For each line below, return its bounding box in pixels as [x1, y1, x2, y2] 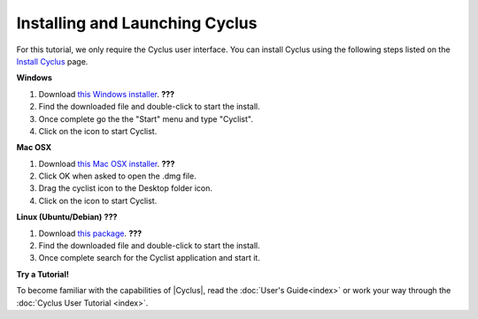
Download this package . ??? [38, 228, 143, 239]
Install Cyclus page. [16, 56, 89, 66]
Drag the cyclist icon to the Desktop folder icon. [38, 183, 212, 194]
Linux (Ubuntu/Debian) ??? [16, 212, 118, 223]
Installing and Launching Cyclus [16, 13, 258, 33]
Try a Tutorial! [16, 269, 70, 279]
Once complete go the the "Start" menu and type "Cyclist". [38, 113, 254, 124]
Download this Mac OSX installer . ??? [38, 158, 175, 169]
